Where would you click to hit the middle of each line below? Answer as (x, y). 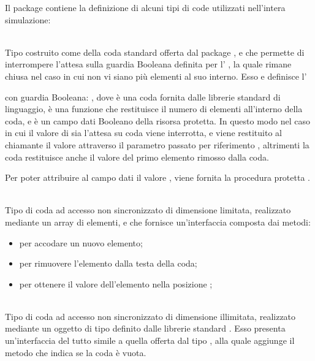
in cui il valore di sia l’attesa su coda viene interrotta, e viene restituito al (143, 133)
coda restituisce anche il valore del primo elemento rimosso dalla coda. (137, 157)
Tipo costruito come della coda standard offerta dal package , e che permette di (155, 52)
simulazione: (28, 19)
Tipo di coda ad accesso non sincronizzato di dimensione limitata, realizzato (148, 210)
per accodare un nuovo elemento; (81, 242)
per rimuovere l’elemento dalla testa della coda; (108, 263)
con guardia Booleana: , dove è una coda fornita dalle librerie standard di (143, 97)
